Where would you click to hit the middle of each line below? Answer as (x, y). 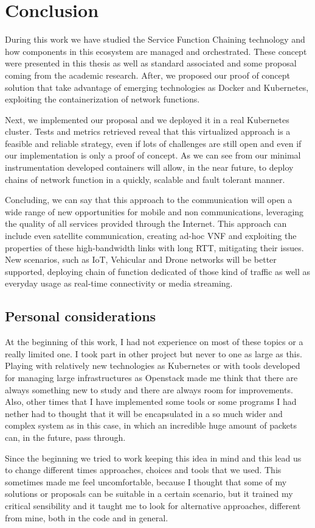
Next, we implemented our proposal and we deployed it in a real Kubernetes (147, 119)
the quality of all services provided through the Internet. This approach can (146, 223)
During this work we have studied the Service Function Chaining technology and (155, 39)
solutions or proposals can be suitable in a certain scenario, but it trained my (149, 494)
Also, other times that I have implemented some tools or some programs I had (151, 401)
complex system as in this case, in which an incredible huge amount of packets (151, 425)
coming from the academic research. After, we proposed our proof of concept (148, 75)
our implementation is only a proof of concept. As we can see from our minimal (153, 155)
